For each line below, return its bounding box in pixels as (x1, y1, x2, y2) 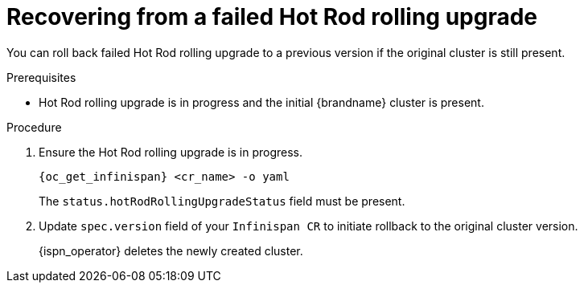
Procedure (6, 120, 62, 134)
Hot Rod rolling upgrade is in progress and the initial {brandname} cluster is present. (39, 95, 484, 109)
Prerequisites (6, 70, 76, 84)
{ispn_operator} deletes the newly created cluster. (39, 243, 303, 258)
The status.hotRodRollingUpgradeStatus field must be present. (39, 193, 405, 208)
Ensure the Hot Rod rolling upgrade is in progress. (39, 144, 303, 159)
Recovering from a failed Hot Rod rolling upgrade (6, 3, 538, 31)
